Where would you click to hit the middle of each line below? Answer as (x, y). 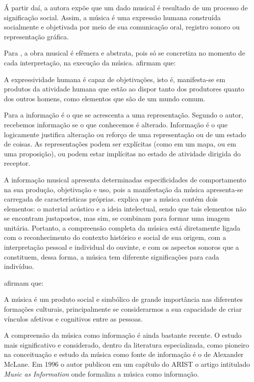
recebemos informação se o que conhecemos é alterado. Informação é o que (116, 124)
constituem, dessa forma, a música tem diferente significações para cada (112, 256)
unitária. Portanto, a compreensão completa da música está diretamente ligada (122, 227)
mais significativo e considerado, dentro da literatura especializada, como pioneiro (127, 344)
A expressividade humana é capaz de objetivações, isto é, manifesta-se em (115, 79)
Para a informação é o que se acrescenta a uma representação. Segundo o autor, (124, 115)
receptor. (17, 163)
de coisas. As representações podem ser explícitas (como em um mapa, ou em (120, 144)
